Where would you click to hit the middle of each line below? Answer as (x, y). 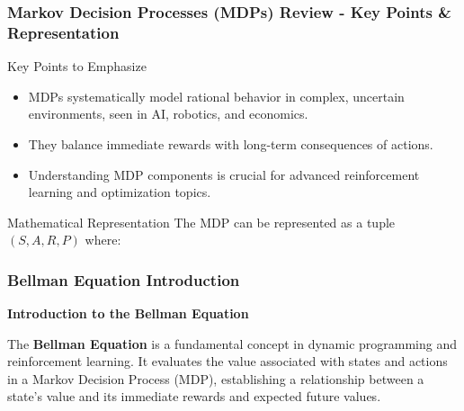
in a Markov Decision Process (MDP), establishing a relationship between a (216, 378)
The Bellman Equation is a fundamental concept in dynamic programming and (232, 343)
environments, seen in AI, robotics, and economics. (168, 114)
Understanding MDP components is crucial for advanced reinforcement (224, 174)
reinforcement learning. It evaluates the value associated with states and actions (228, 361)
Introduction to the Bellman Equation (128, 313)
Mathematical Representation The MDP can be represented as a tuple (201, 222)
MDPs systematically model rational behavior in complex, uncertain (216, 96)
